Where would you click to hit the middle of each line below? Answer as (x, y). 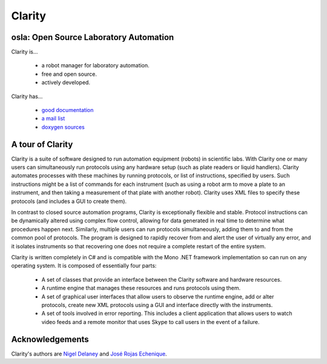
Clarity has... (27, 96)
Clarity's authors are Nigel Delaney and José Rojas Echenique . (89, 354)
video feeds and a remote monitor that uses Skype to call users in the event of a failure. (150, 322)
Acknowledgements (50, 339)
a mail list (53, 119)
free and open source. (69, 74)
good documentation (68, 110)
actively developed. (66, 82)
